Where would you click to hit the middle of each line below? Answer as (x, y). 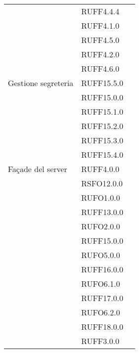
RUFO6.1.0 (101, 284)
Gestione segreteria (41, 83)
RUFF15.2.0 (102, 126)
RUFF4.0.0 (100, 169)
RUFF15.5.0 (102, 83)
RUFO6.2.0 (101, 312)
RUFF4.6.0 (100, 68)
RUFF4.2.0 (100, 54)
